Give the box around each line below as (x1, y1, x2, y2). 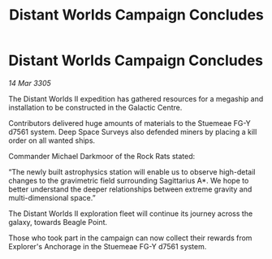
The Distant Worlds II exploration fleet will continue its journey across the (8, 209, 253, 218)
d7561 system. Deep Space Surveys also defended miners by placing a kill (8, 127, 257, 136)
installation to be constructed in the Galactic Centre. (8, 102, 183, 112)
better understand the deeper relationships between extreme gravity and (8, 184, 253, 194)
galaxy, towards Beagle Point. (8, 217, 108, 227)
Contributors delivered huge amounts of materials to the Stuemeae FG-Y (8, 118, 252, 127)
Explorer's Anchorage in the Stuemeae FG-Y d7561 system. (8, 241, 207, 251)
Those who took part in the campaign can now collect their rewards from (8, 233, 253, 243)
